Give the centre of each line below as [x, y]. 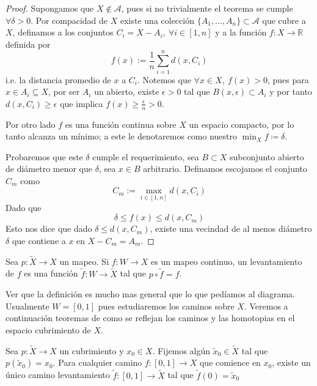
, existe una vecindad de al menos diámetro [231, 228]
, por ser [64, 91]
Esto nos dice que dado [49, 228]
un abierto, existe [127, 91]
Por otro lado [31, 124]
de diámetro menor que [49, 169]
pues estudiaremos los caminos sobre [166, 306]
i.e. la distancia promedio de [58, 79]
